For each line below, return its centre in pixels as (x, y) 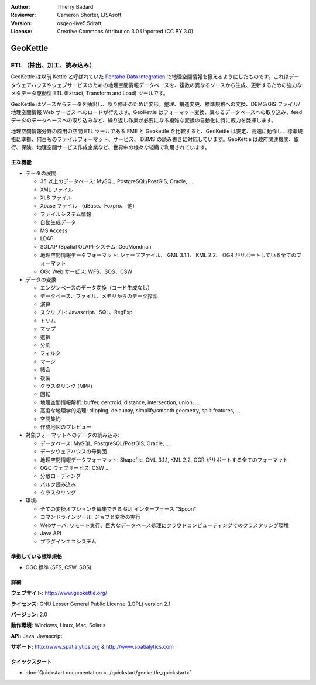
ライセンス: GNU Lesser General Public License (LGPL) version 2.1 (91, 604)
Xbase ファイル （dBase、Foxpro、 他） (89, 206)
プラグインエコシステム (68, 542)
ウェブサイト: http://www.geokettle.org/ (59, 593)
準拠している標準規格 (37, 556)
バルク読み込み (58, 484)
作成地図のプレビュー (66, 426)
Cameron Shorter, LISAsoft (89, 15)
